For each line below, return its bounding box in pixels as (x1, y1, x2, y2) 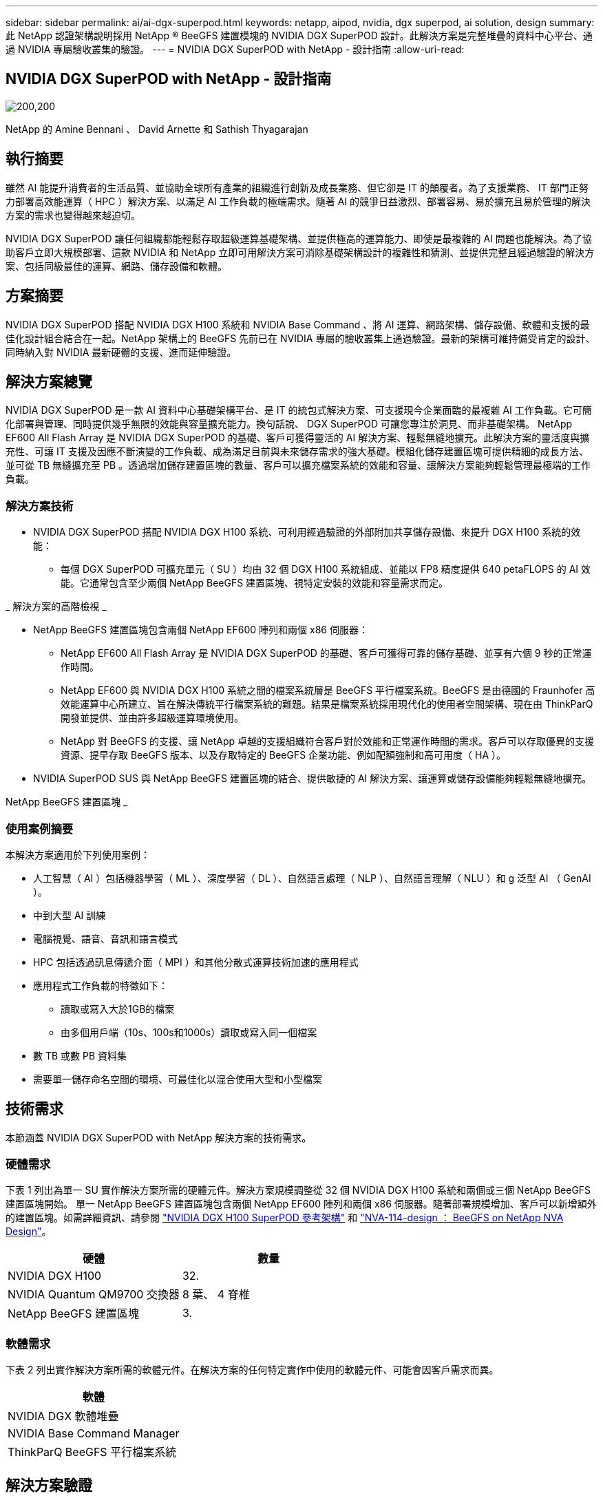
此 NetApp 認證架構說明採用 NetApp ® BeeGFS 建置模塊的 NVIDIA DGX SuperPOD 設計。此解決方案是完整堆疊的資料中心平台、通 (6, 30, 593, 41)
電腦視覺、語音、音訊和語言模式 (33, 932, 178, 945)
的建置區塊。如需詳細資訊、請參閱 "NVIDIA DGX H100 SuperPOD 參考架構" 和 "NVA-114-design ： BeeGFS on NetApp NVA (6, 1212, 564, 1224)
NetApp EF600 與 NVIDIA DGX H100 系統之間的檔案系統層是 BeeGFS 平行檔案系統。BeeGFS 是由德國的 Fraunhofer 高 (61, 684, 595, 697)
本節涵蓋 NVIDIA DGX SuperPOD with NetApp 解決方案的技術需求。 (6, 1131, 312, 1143)
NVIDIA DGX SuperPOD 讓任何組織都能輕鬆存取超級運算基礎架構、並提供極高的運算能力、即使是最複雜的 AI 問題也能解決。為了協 (6, 232, 592, 244)
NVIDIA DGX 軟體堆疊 (8, 1409, 119, 1424)
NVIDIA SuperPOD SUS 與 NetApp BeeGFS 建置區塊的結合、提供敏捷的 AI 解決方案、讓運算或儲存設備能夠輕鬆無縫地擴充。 (33, 772, 592, 785)
